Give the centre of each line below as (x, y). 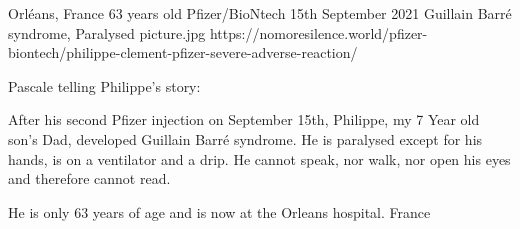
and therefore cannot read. (89, 178)
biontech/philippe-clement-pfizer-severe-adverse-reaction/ (183, 52)
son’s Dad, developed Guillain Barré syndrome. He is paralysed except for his (245, 138)
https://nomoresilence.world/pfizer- (318, 32)
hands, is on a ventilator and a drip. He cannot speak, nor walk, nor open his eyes (259, 158)
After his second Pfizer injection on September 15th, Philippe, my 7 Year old (244, 119)
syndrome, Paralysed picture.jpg (107, 32)
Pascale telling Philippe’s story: (104, 85)
